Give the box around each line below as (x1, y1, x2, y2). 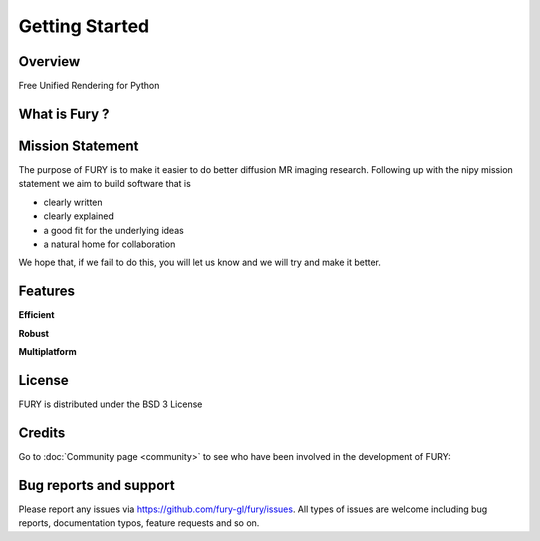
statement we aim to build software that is (18, 178, 192, 190)
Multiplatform (18, 346, 77, 358)
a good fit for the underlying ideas (43, 224, 184, 236)
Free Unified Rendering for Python (18, 80, 160, 92)
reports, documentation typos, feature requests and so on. (18, 517, 260, 529)
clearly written (43, 196, 104, 208)
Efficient (18, 309, 55, 321)
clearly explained (43, 210, 115, 222)
